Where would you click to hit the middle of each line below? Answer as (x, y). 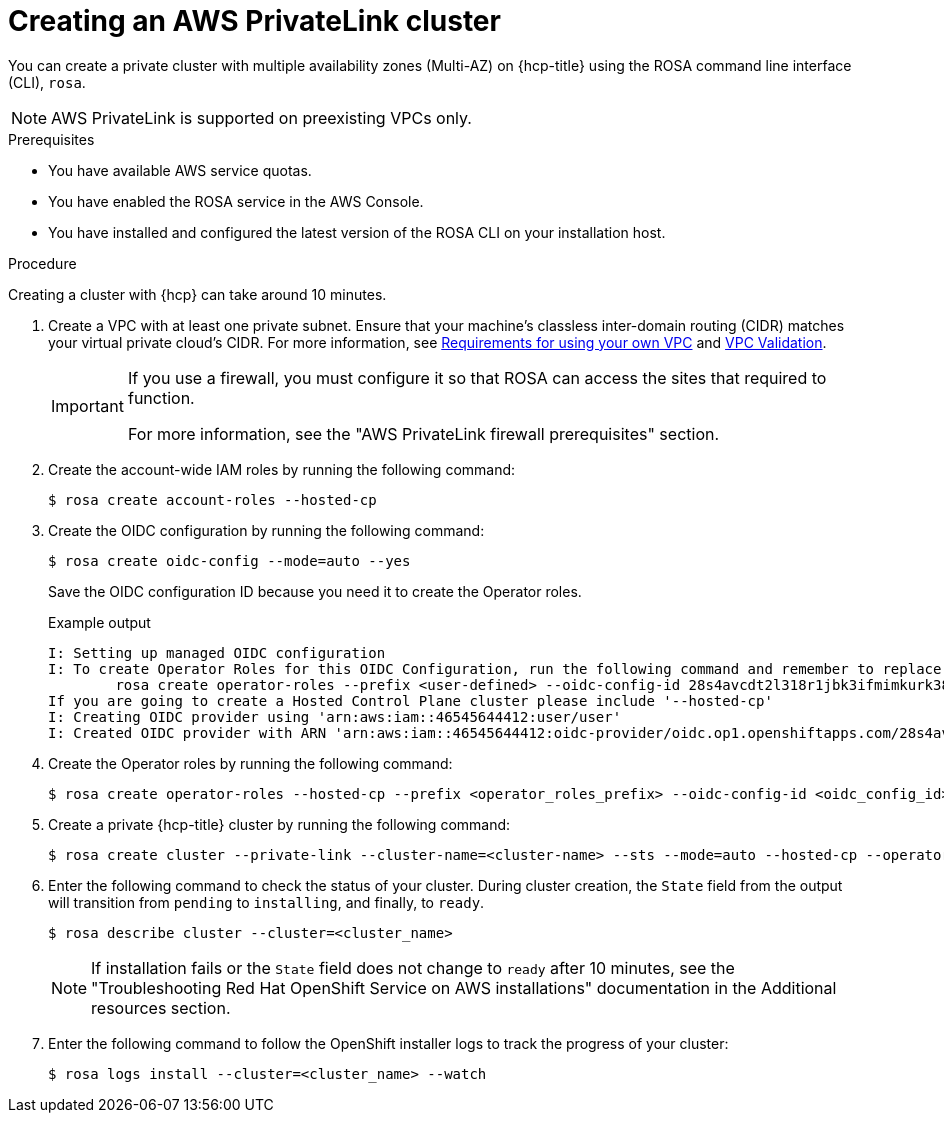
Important (87, 405)
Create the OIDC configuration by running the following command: (266, 530)
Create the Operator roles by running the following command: (250, 763)
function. (161, 397)
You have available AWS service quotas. (180, 170)
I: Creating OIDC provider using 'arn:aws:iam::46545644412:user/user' (335, 716)
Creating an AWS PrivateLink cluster (254, 21)
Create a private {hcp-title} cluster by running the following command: (279, 824)
